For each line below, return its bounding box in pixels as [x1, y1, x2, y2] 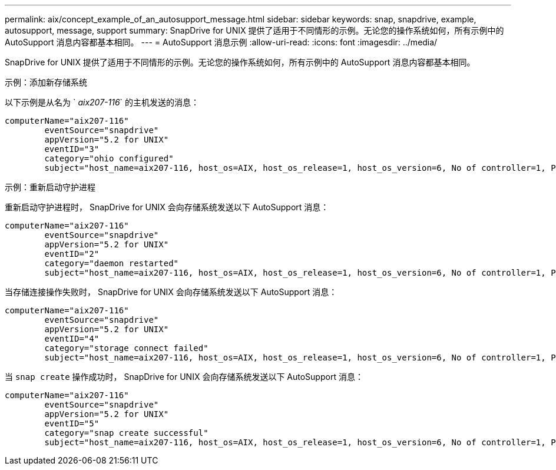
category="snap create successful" [44, 428, 208, 438]
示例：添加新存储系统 [5, 77, 87, 87]
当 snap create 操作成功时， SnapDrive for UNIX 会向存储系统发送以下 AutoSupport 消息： [5, 372, 363, 382]
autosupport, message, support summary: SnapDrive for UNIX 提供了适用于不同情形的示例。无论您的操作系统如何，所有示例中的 [5, 25, 504, 35]
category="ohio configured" [44, 154, 174, 163]
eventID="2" [44, 249, 100, 259]
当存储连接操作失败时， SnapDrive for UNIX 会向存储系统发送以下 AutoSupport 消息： [5, 287, 337, 297]
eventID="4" [44, 334, 100, 343]
